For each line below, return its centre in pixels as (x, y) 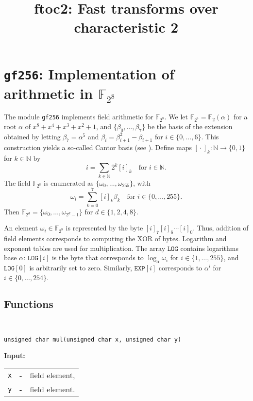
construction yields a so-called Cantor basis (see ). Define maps (98, 147)
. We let (176, 117)
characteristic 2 (126, 27)
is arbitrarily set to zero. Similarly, (81, 268)
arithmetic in (49, 93)
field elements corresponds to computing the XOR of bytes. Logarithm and (115, 239)
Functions (29, 303)
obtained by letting (32, 136)
